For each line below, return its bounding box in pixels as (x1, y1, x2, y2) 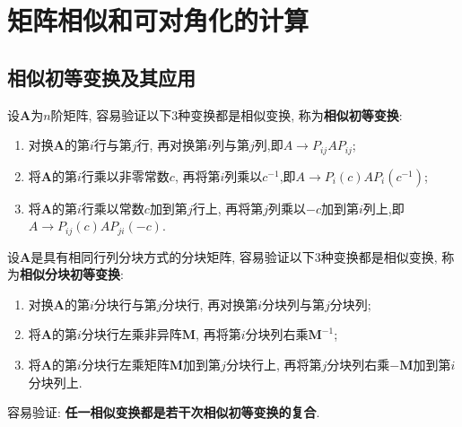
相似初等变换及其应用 (7, 63, 196, 91)
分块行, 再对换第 (161, 294, 258, 313)
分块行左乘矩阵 (81, 355, 170, 374)
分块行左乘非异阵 (81, 325, 182, 344)
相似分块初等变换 (20, 265, 120, 283)
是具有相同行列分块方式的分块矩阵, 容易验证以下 (31, 247, 315, 266)
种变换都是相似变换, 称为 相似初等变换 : (178, 105, 403, 124)
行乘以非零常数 (81, 166, 170, 185)
